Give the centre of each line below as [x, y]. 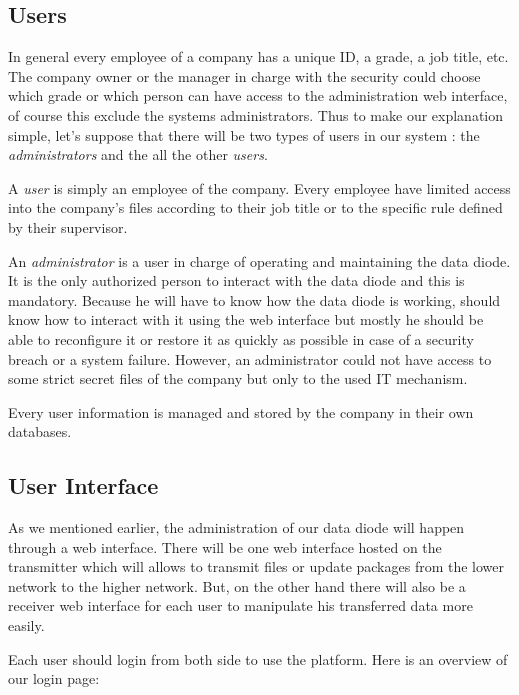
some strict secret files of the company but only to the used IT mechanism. [238, 378]
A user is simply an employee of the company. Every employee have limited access [259, 187]
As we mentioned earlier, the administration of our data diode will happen [236, 527]
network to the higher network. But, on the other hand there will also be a [237, 585]
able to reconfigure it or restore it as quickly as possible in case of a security [241, 338]
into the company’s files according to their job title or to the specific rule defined [255, 207]
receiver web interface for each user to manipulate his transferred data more [240, 605]
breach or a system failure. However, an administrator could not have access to [250, 358]
